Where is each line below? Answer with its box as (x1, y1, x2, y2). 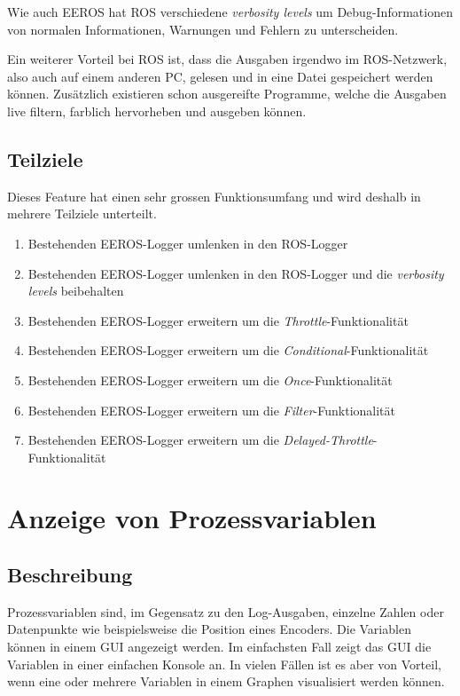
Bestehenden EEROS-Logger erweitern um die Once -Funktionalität (27, 370, 393, 389)
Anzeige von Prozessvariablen (7, 500, 377, 536)
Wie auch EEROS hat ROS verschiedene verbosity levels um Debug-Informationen (7, 3, 453, 20)
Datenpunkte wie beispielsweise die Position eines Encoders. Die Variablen (7, 620, 411, 638)
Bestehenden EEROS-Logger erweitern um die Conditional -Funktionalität (27, 341, 429, 360)
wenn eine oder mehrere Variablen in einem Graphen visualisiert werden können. (7, 672, 445, 691)
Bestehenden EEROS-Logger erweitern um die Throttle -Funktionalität (27, 311, 409, 329)
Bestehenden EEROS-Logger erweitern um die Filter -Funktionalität (27, 400, 395, 419)
